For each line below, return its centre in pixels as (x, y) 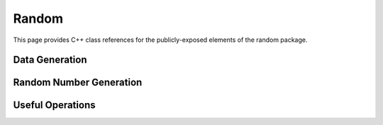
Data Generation (50, 60)
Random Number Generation (78, 83)
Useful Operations (54, 105)
